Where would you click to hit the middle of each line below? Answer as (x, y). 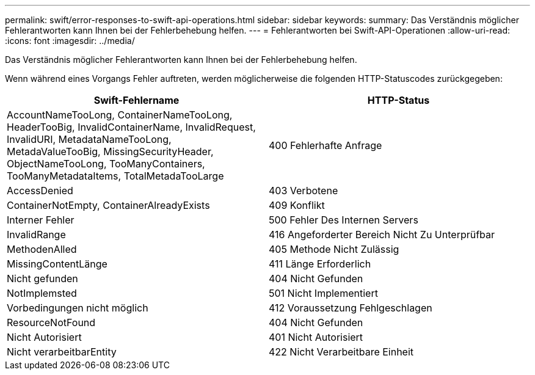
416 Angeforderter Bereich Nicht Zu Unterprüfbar (382, 235)
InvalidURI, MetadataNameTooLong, (89, 139)
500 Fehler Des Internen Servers (344, 220)
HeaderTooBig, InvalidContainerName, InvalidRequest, (131, 127)
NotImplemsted (42, 293)
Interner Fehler (41, 220)
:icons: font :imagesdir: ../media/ (70, 41)
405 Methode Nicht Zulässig (334, 249)
